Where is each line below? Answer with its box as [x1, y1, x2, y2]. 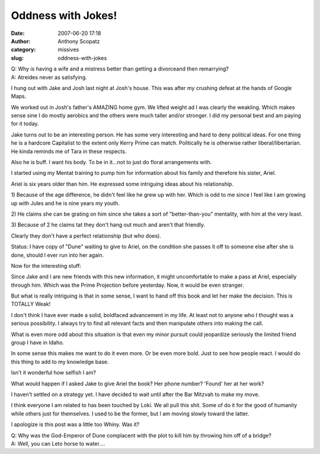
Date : [11, 30, 25, 37]
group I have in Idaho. [11, 339, 65, 346]
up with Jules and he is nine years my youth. [11, 199, 120, 207]
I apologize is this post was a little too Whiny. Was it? [11, 421, 140, 428]
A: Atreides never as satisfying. [11, 73, 87, 81]
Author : [11, 37, 31, 44]
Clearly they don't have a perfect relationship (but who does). [11, 232, 161, 239]
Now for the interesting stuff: [11, 262, 82, 269]
